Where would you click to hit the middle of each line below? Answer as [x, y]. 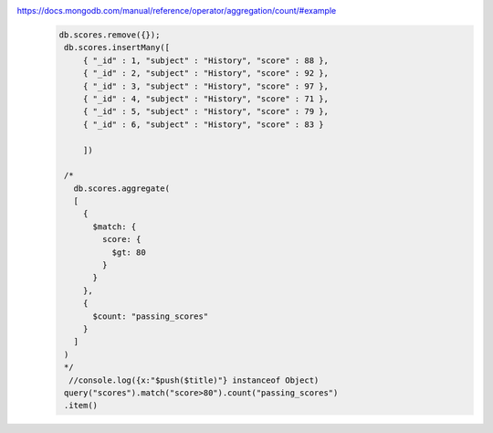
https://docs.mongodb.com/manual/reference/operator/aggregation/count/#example [177, 11]
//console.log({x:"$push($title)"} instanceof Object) [194, 380]
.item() [81, 406]
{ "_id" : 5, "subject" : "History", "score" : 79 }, [205, 111]
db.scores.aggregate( [122, 188]
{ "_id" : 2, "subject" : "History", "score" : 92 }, [205, 74]
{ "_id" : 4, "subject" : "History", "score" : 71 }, [205, 99]
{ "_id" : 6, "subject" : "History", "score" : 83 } [203, 124]
